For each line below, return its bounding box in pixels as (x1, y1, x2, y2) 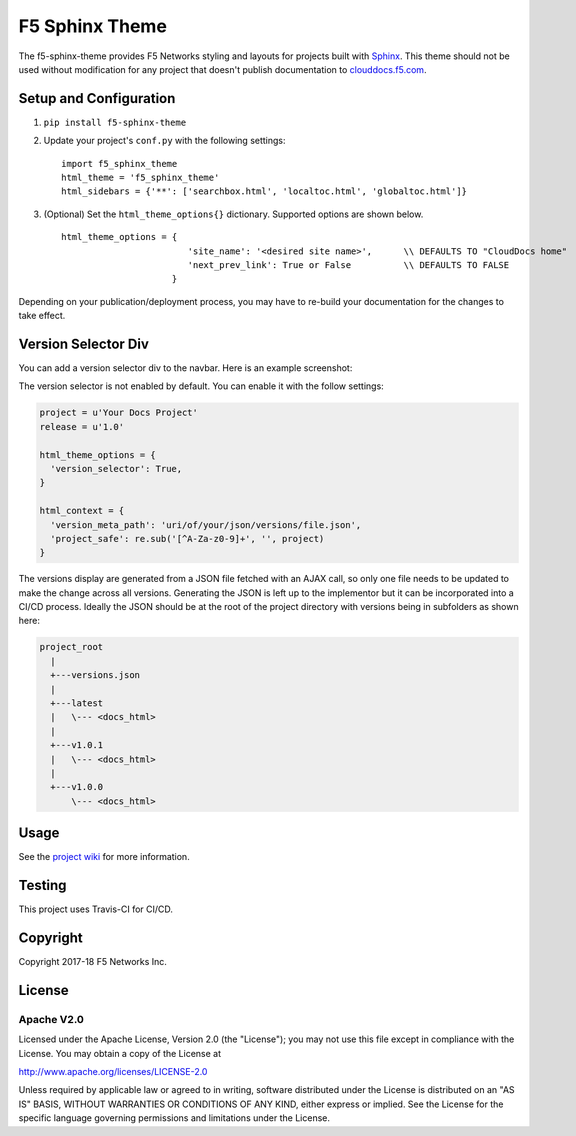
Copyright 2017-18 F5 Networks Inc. (18, 956, 167, 968)
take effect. (18, 310, 66, 322)
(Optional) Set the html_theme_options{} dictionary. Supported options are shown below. (43, 208, 424, 220)
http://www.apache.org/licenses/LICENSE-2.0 (18, 1066, 208, 1078)
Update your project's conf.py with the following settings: (43, 135, 286, 147)
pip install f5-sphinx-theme (43, 116, 187, 128)
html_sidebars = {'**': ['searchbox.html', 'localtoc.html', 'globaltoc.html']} (61, 186, 468, 197)
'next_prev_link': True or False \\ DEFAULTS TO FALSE (187, 259, 510, 270)
